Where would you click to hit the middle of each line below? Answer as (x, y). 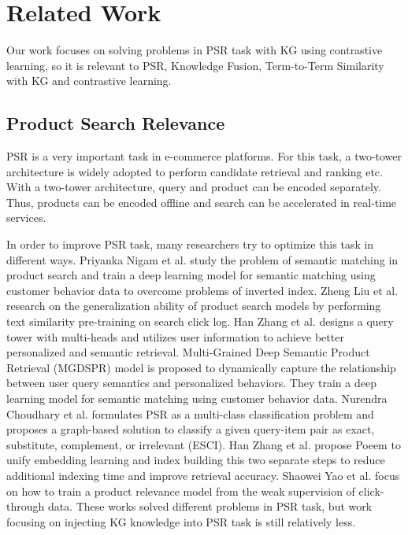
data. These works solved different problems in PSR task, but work (210, 506)
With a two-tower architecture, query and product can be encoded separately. (194, 187)
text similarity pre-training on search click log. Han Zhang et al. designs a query (200, 321)
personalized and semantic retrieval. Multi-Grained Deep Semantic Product (188, 352)
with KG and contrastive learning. (89, 81)
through (26, 506)
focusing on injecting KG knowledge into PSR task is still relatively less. (181, 521)
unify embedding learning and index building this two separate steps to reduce (196, 460)
